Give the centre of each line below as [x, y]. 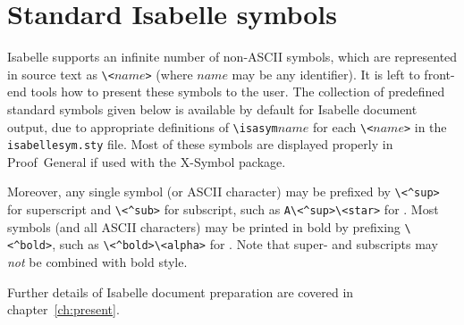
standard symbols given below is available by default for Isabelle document [212, 108]
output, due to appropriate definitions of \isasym [143, 126]
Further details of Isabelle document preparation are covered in [181, 292]
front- [439, 74]
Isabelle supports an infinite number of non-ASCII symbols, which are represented [232, 57]
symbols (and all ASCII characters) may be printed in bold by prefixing [204, 226]
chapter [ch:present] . [63, 309]
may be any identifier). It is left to [326, 74]
